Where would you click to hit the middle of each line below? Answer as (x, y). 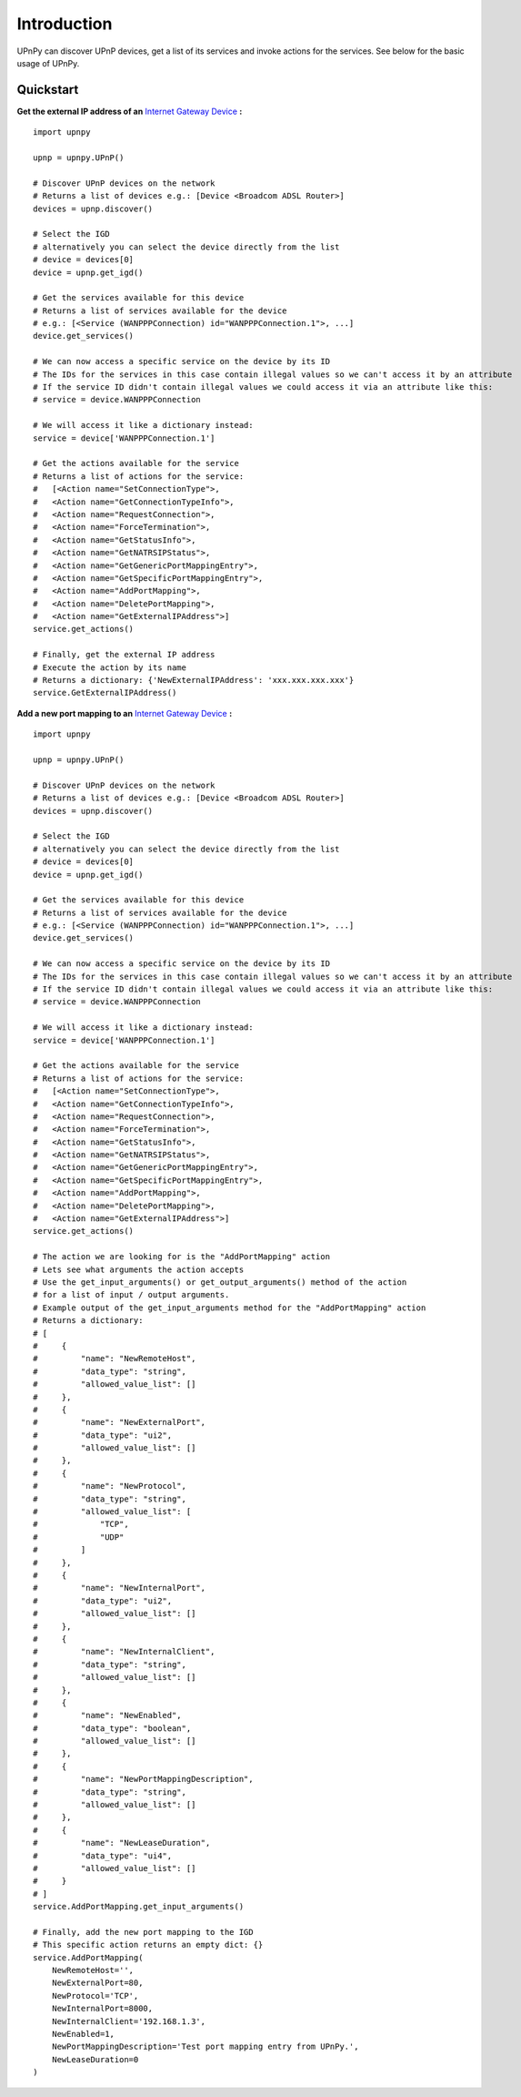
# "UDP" (79, 1537)
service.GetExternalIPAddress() (105, 693)
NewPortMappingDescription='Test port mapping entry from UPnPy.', (205, 2047)
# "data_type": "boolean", (112, 1728)
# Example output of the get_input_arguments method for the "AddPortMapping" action (230, 1308)
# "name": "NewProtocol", (110, 1486)
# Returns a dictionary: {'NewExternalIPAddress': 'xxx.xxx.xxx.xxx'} (194, 680)
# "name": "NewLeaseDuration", (122, 1843)
